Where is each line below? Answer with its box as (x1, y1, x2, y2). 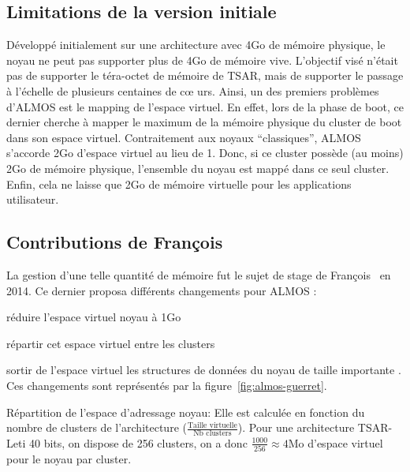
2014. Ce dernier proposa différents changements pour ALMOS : (6, 282, 317, 298)
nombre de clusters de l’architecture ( (6, 419, 187, 436)
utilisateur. (6, 191, 59, 208)
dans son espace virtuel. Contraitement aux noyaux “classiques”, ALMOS (6, 129, 361, 145)
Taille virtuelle (187, 421, 237, 429)
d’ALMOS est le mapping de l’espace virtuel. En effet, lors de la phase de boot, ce (6, 98, 404, 114)
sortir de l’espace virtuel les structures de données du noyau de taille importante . (6, 361, 401, 378)
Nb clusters (193, 429, 232, 437)
